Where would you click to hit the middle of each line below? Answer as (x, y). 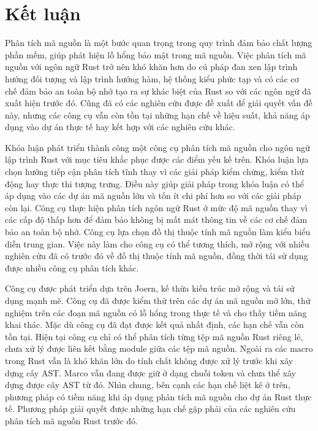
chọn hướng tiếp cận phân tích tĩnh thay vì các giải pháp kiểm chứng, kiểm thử (154, 172)
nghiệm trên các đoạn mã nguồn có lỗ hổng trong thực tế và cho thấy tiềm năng (156, 312)
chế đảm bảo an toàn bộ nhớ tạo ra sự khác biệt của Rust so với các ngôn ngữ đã (158, 91)
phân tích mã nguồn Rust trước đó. (71, 420)
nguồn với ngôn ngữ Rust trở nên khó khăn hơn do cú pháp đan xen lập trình (151, 67)
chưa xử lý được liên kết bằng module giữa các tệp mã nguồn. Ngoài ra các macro (159, 348)
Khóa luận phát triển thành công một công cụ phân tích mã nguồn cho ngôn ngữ (157, 147)
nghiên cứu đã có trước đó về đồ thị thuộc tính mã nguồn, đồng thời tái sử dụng (157, 256)
